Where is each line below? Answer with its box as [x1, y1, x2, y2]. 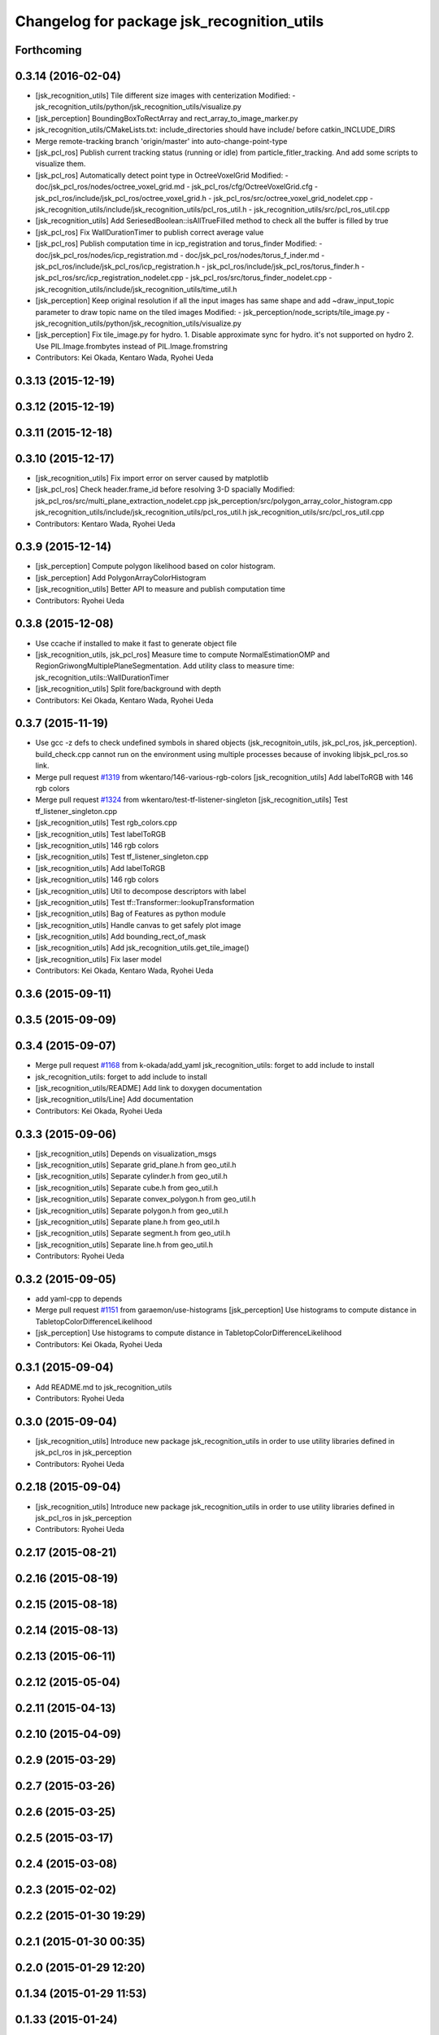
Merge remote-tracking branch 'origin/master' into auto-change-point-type [35, 136, 288, 146]
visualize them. [35, 159, 86, 168]
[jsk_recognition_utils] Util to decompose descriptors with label [35, 886, 247, 895]
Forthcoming [15, 43, 82, 57]
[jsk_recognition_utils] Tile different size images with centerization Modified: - [35, 90, 296, 101]
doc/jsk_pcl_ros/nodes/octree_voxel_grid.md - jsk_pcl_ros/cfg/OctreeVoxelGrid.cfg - [35, 182, 319, 191]
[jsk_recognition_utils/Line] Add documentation [35, 1095, 194, 1105]
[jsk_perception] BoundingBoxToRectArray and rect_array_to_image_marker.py [35, 113, 298, 123]
